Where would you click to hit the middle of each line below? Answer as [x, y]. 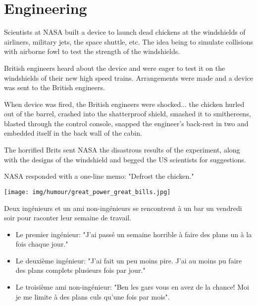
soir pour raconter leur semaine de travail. [68, 218]
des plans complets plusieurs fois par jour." [80, 270]
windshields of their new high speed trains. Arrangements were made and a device [129, 77]
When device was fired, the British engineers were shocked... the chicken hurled [124, 104]
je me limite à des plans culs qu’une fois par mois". [93, 296]
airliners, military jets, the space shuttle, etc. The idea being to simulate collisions [128, 41]
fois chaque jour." [42, 244]
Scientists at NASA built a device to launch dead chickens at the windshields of [125, 32]
